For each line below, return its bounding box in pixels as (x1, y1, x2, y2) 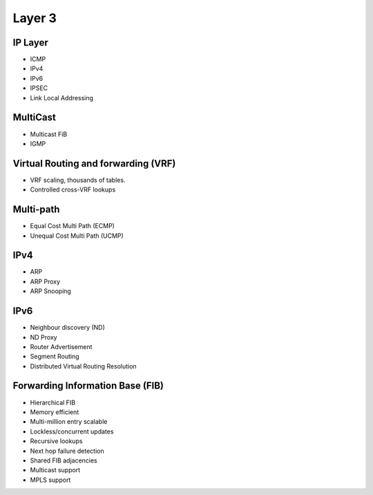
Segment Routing (30, 353, 79, 361)
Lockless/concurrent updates (30, 427, 114, 436)
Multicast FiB (30, 130, 68, 138)
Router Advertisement (30, 342, 93, 351)
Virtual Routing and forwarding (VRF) (12, 158, 176, 169)
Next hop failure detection (30, 447, 105, 455)
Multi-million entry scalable (30, 418, 108, 426)
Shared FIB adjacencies (30, 456, 98, 465)
